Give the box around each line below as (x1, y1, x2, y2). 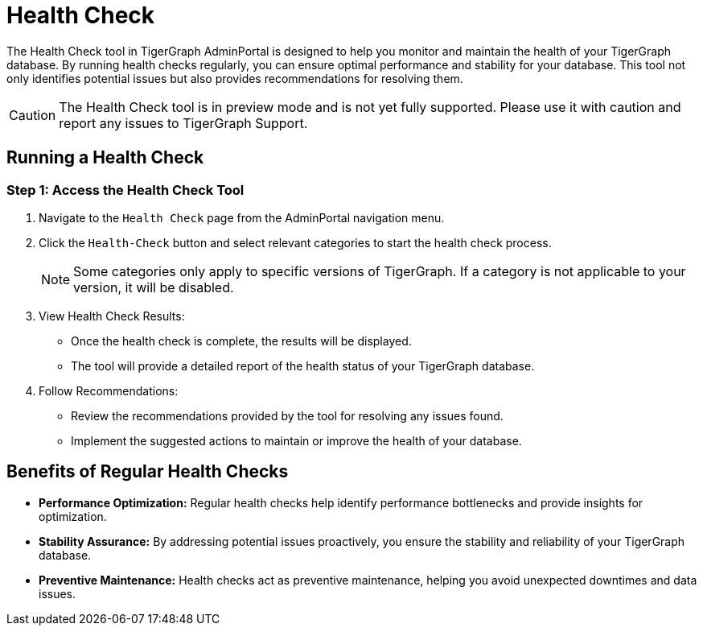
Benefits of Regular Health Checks (6, 461, 289, 482)
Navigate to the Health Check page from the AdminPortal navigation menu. (39, 210, 445, 225)
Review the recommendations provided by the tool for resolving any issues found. (71, 408, 504, 423)
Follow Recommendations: (39, 383, 179, 398)
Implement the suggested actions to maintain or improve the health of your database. (71, 433, 522, 448)
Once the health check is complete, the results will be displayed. (71, 333, 412, 348)
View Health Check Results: (39, 308, 185, 323)
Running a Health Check (6, 147, 204, 168)
